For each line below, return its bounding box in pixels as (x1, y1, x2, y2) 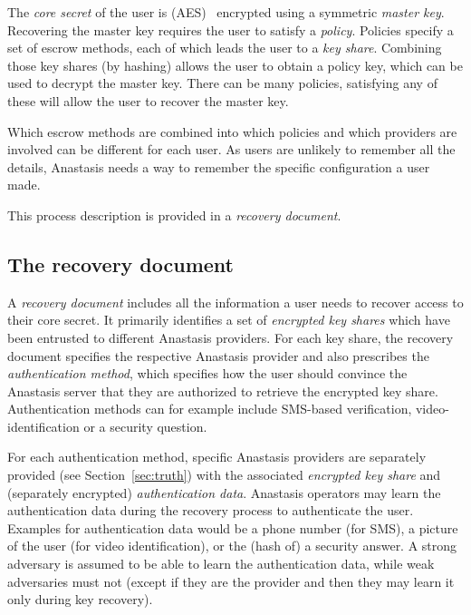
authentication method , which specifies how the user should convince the (7, 364, 408, 383)
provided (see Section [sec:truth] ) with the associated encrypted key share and (7, 465, 441, 484)
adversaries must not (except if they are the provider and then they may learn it (7, 571, 455, 591)
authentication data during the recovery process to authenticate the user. (7, 501, 414, 520)
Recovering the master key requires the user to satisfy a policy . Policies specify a (7, 20, 454, 39)
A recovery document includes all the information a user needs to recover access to (7, 292, 464, 311)
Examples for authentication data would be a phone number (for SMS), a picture (7, 518, 458, 537)
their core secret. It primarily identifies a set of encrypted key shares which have (7, 310, 450, 329)
